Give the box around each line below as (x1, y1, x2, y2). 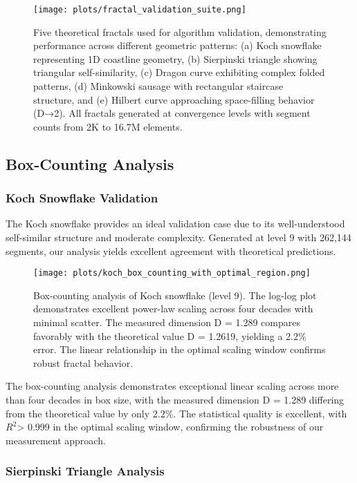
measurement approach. (6, 433, 106, 447)
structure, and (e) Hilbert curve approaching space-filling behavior (33, 92, 315, 106)
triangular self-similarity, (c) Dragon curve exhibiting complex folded (33, 65, 325, 79)
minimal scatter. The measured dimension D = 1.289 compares (33, 315, 300, 330)
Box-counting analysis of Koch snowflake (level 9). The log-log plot (33, 287, 317, 302)
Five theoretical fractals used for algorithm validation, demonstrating (33, 24, 327, 39)
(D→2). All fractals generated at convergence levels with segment (33, 106, 311, 120)
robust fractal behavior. (33, 355, 134, 370)
